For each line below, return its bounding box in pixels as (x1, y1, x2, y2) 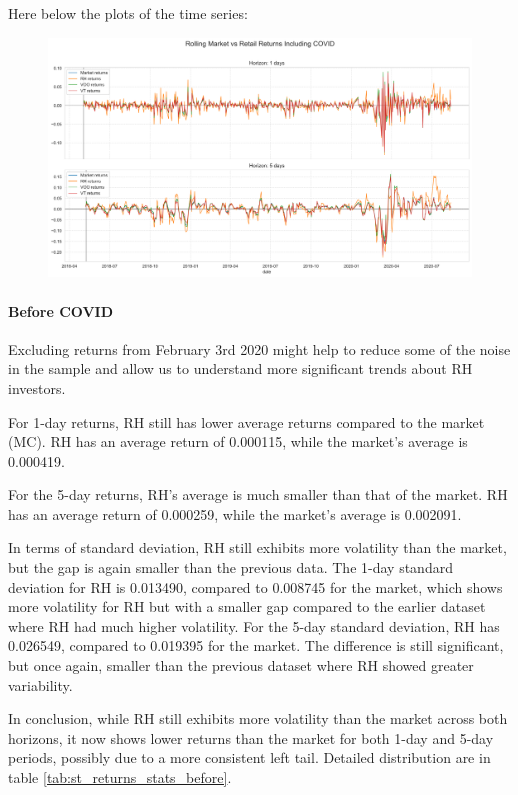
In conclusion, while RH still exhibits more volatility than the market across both (8, 708, 508, 729)
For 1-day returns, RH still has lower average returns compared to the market (8, 411, 485, 432)
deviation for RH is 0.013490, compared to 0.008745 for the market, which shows (8, 576, 503, 597)
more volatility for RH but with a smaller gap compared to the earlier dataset (8, 596, 486, 617)
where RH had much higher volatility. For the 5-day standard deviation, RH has (8, 615, 500, 636)
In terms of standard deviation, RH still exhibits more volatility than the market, (8, 537, 507, 558)
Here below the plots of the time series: (8, 3, 248, 23)
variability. (8, 674, 73, 695)
